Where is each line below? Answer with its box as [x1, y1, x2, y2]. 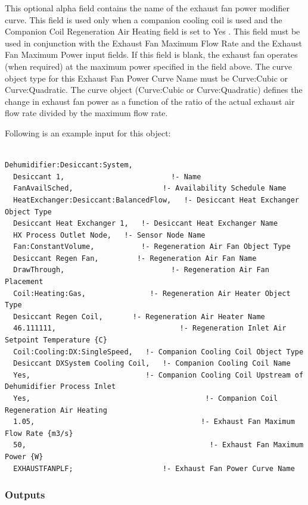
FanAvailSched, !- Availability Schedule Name [13, 184, 287, 193]
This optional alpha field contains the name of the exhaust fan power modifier [5, 2, 290, 14]
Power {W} [5, 452, 43, 461]
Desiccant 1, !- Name [13, 172, 201, 181]
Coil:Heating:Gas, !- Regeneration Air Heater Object [13, 289, 291, 298]
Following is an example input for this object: [5, 126, 171, 139]
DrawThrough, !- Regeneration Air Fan [13, 266, 269, 275]
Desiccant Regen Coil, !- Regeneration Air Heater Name [13, 312, 265, 321]
